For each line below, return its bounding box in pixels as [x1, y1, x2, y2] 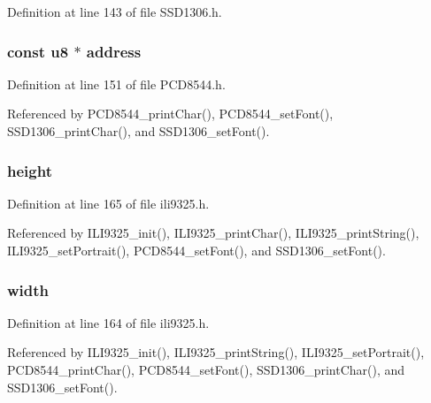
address [86, 40, 142, 62]
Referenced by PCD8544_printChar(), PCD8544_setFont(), [7, 104, 334, 123]
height [7, 159, 52, 181]
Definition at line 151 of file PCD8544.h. [7, 74, 226, 93]
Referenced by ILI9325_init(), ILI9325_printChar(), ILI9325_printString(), [7, 224, 419, 242]
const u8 [7, 40, 69, 62]
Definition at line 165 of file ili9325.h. [7, 194, 210, 212]
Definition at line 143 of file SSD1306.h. [7, 3, 222, 20]
